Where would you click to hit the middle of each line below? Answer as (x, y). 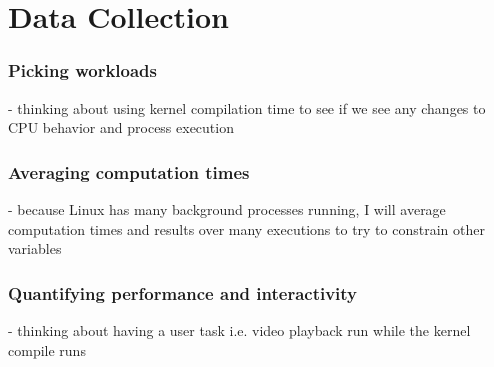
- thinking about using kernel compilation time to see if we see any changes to (247, 107)
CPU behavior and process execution (121, 127)
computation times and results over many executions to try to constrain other (246, 228)
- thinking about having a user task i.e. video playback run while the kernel (239, 330)
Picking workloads (83, 70)
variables (35, 248)
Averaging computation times (129, 171)
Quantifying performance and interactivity (183, 292)
